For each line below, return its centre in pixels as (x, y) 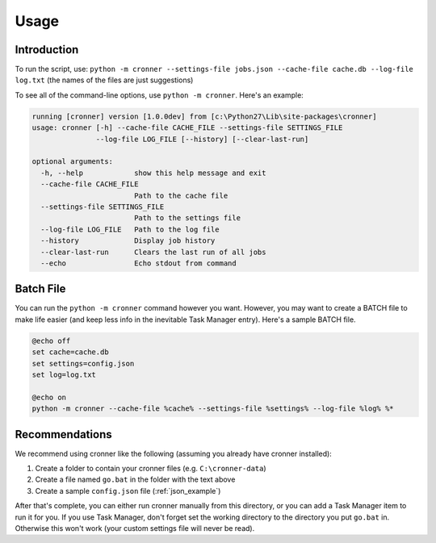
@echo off (51, 340)
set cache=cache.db (70, 352)
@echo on (49, 397)
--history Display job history (128, 241)
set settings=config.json (83, 363)
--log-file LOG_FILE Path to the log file (130, 229)
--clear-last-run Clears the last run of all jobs (153, 252)
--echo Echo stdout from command (139, 263)
